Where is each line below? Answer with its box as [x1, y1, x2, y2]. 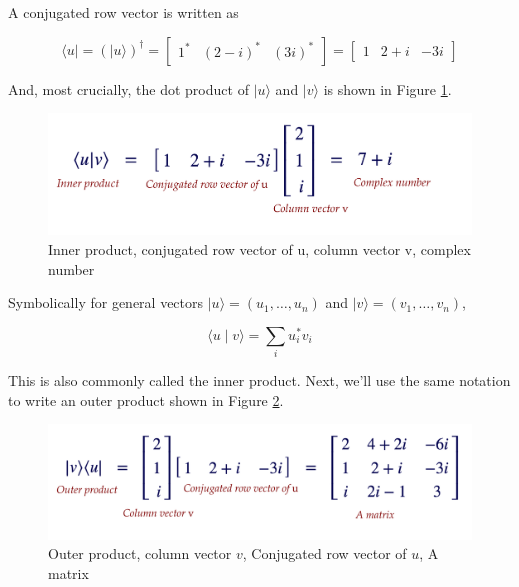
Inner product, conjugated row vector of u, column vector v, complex [48, 239, 471, 260]
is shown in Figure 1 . [323, 78, 452, 99]
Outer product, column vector [48, 543, 232, 564]
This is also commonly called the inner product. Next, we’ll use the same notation [8, 370, 511, 391]
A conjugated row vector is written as [8, 2, 239, 22]
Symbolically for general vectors [8, 292, 204, 313]
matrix [48, 562, 89, 583]
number [48, 258, 95, 279]
